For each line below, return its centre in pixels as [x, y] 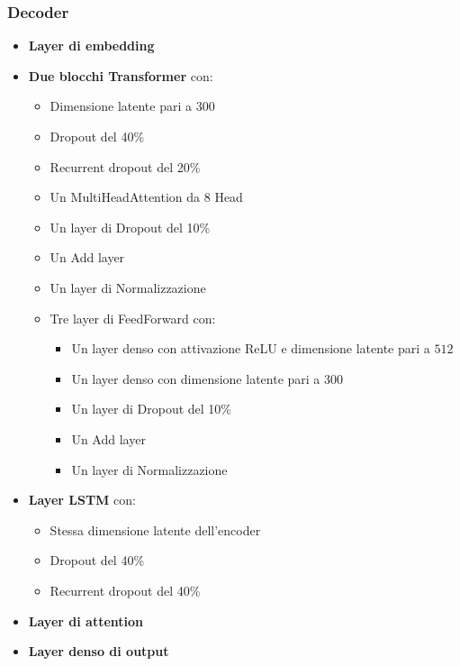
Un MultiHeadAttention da [125, 197]
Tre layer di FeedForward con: [133, 318]
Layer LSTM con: [82, 500]
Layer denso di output [99, 651]
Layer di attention [86, 620]
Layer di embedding [91, 46]
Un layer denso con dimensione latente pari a [196, 378]
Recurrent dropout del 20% [125, 166]
